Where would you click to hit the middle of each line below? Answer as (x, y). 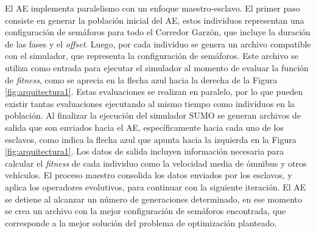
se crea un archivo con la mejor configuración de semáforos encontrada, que (146, 211)
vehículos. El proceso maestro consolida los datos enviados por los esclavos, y (149, 175)
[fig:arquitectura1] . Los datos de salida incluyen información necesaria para (145, 151)
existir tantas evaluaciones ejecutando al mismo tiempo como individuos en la (150, 103)
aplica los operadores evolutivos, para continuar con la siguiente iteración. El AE (156, 186)
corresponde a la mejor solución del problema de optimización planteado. (141, 222)
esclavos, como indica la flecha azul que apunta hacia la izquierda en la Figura (151, 139)
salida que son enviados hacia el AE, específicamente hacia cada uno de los (144, 127)
